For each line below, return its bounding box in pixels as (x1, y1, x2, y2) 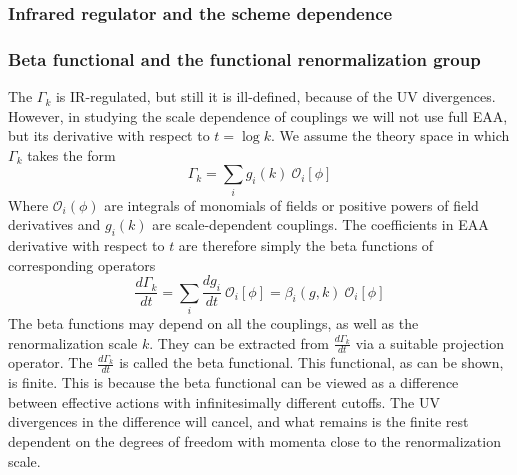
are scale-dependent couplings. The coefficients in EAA (152, 214, 489, 235)
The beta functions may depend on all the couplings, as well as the (8, 312, 419, 333)
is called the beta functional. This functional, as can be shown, (119, 352, 504, 373)
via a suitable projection (355, 332, 504, 353)
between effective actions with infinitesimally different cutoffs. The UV (8, 391, 440, 412)
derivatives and (8, 214, 101, 235)
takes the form (27, 144, 116, 165)
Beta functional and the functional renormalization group (8, 46, 481, 71)
